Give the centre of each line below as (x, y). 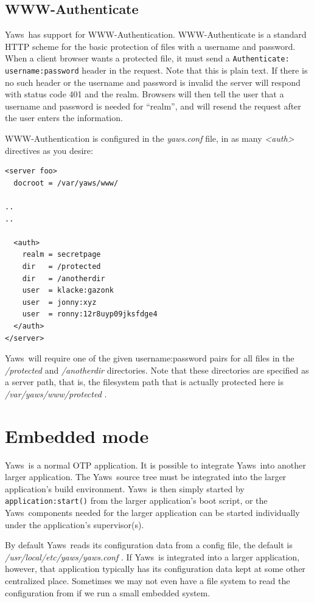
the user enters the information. (64, 118)
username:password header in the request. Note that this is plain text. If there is (156, 70)
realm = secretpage (61, 255)
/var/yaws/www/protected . (56, 393)
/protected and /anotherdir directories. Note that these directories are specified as (157, 370)
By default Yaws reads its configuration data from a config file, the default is (149, 545)
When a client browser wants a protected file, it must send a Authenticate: (147, 58)
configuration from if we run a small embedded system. (108, 592)
